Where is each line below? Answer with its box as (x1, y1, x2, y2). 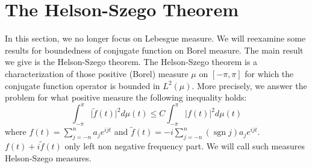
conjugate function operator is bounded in (5, 79, 160, 92)
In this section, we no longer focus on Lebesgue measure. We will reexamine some (5, 32, 306, 45)
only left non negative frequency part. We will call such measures (64, 140, 305, 152)
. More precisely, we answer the (192, 79, 307, 92)
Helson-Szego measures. (5, 151, 92, 164)
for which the (245, 67, 294, 79)
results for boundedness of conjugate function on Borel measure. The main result (5, 43, 304, 56)
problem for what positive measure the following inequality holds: (5, 91, 247, 104)
